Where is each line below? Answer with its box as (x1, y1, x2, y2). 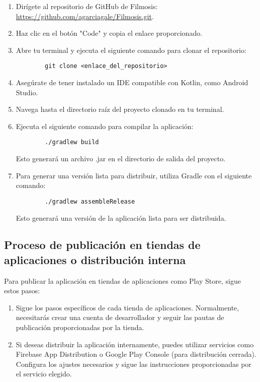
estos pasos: (4, 285, 40, 296)
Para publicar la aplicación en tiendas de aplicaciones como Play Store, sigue (4, 275, 241, 286)
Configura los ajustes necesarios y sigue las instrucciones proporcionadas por (16, 358, 251, 369)
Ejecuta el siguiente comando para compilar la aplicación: (16, 120, 194, 131)
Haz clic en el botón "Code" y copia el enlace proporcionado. (16, 28, 203, 38)
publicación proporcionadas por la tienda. (16, 322, 144, 333)
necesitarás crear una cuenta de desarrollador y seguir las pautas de (16, 312, 224, 323)
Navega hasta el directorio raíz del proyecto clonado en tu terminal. (16, 104, 224, 114)
